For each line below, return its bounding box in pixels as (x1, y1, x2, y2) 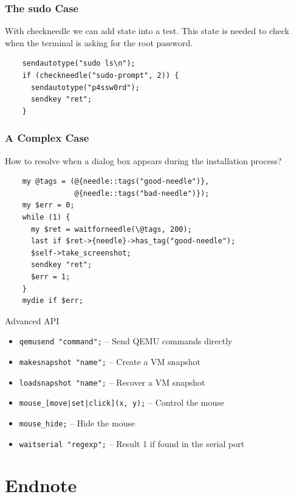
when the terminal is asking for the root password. (5, 36, 193, 49)
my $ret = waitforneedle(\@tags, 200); (30, 224, 192, 234)
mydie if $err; (22, 296, 83, 305)
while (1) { (22, 212, 70, 221)
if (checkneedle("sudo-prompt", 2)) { (22, 71, 179, 80)
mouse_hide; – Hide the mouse (19, 416, 135, 429)
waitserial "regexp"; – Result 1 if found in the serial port (19, 437, 245, 450)
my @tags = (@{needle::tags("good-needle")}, (22, 177, 210, 186)
